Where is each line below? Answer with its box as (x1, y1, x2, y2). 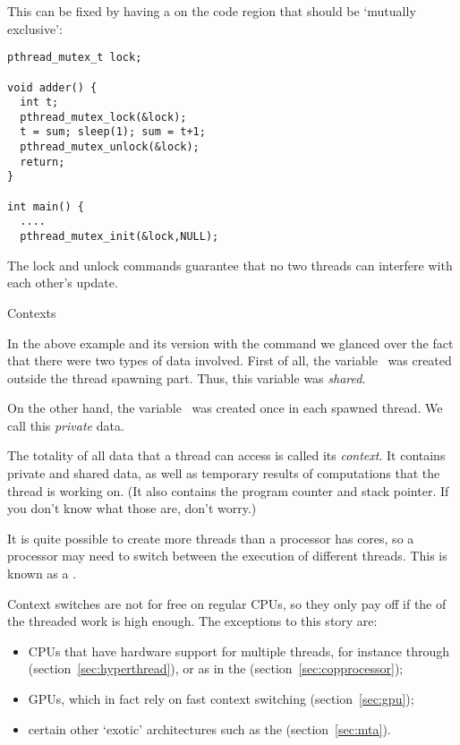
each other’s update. (7, 273, 118, 292)
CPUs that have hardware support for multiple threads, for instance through (28, 641, 450, 660)
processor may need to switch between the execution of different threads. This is (7, 546, 447, 565)
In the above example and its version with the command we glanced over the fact (7, 333, 454, 352)
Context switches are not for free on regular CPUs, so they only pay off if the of (7, 594, 447, 612)
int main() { (7, 200, 84, 213)
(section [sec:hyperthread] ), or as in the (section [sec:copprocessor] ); (28, 659, 404, 678)
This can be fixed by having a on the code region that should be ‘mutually (7, 2, 416, 20)
